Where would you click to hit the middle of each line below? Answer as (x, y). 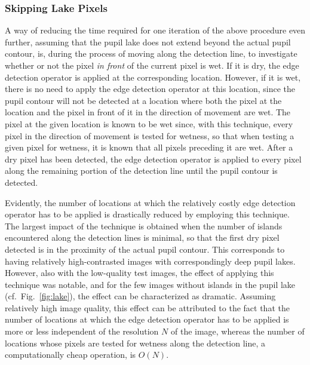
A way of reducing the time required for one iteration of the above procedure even (155, 30)
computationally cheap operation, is (70, 355)
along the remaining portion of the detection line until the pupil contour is (141, 171)
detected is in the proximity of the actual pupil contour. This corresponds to (145, 249)
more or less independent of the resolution (82, 331)
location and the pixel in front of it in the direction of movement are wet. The (148, 112)
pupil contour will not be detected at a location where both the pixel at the (143, 100)
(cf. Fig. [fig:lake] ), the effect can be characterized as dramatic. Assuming (140, 296)
